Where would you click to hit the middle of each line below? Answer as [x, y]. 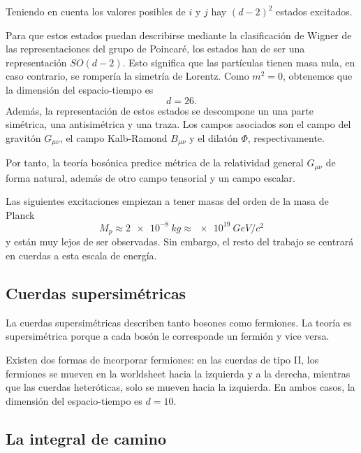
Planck [20, 214]
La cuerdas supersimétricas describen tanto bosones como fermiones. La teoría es [179, 322]
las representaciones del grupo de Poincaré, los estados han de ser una [155, 49]
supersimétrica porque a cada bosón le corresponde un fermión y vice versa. [168, 336]
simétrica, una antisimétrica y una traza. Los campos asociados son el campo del [178, 124]
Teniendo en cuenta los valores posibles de [96, 11]
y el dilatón [214, 137]
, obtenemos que [317, 76]
